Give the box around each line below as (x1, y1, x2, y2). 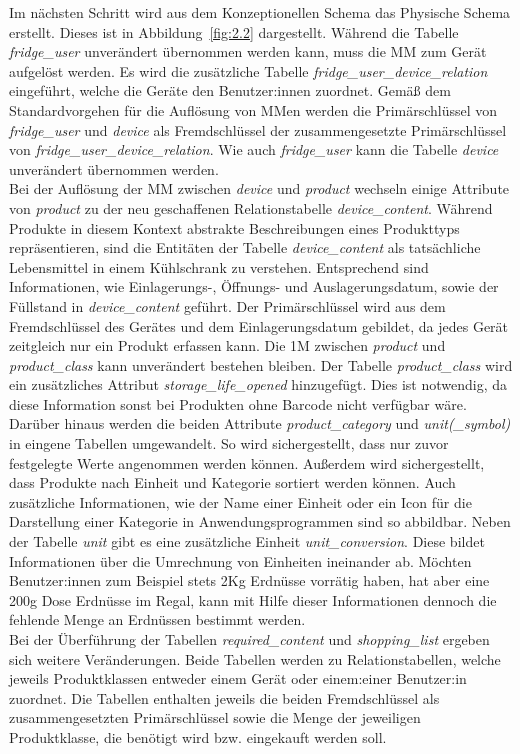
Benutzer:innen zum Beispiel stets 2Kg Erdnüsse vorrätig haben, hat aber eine (9, 570, 490, 591)
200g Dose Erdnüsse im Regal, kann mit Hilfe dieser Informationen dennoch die (9, 589, 497, 610)
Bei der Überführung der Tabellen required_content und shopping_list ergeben (9, 629, 490, 649)
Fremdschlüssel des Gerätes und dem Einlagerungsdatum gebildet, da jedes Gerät (9, 315, 509, 336)
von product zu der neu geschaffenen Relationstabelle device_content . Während (9, 197, 493, 218)
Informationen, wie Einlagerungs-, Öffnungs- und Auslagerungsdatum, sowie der (9, 276, 499, 297)
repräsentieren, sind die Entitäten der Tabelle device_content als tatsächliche (9, 237, 481, 258)
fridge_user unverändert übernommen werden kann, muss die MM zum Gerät (9, 41, 487, 62)
